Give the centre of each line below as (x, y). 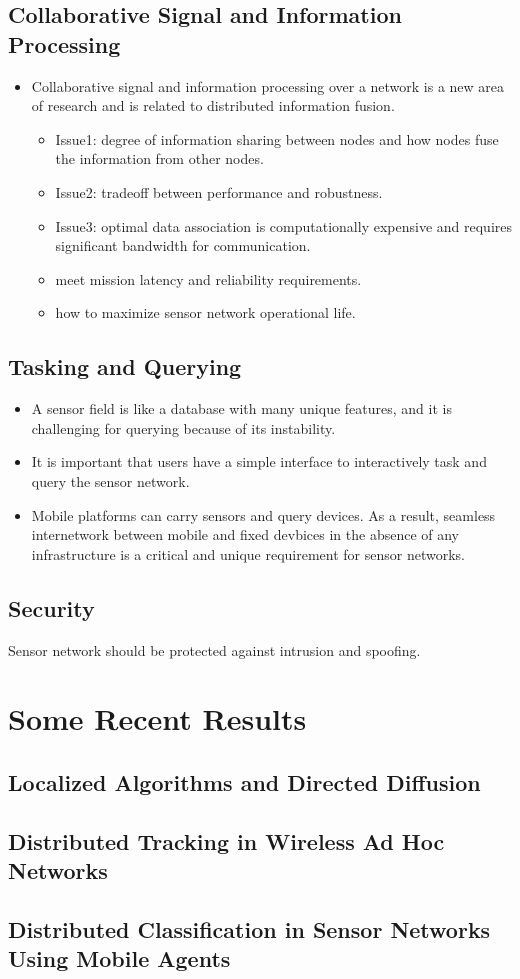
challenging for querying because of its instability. (183, 427)
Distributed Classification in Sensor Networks (249, 928)
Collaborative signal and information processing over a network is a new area (268, 85)
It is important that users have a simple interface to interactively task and (259, 461)
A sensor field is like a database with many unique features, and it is (241, 408)
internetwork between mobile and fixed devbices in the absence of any (245, 534)
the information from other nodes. (159, 158)
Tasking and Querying (125, 366)
